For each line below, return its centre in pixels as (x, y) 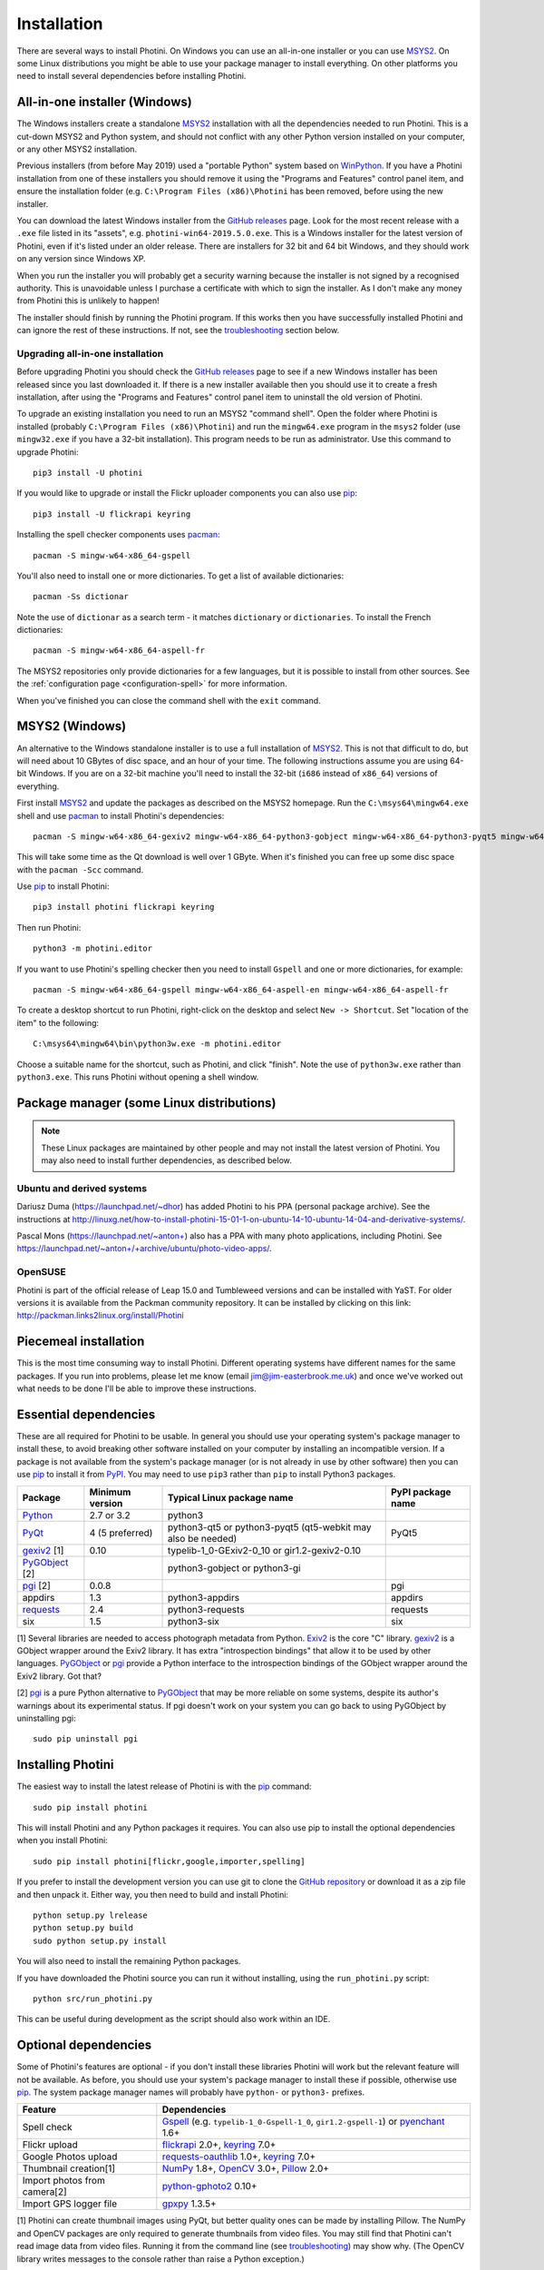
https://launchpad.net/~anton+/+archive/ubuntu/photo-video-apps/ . (144, 1248)
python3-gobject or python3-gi (234, 1568)
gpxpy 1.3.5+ (189, 2204)
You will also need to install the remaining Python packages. (129, 1961)
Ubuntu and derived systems (82, 1188)
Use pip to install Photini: (63, 886)
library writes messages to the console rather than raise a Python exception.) (161, 2259)
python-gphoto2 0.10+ (209, 2186)
